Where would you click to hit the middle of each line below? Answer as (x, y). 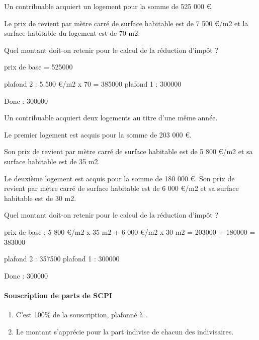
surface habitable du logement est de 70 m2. (72, 33)
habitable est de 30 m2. (40, 198)
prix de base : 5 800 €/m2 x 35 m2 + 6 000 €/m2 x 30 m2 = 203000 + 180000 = (130, 231)
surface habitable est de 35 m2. (52, 161)
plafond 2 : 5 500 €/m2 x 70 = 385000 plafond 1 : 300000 (93, 83)
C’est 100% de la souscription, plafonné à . (82, 315)
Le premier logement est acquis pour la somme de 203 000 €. (98, 134)
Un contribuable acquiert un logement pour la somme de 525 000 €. (109, 6)
